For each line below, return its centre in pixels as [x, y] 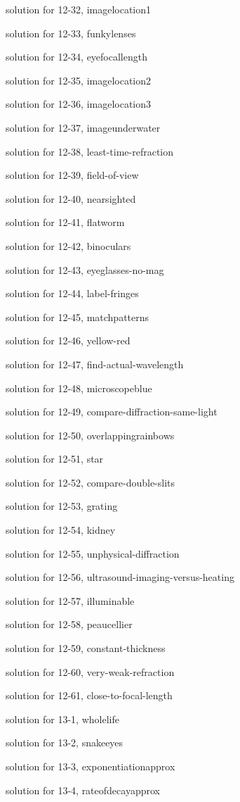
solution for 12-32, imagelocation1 [79, 9]
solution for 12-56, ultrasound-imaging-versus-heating [120, 577]
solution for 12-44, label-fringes [72, 293]
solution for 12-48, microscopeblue [79, 388]
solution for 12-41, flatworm [65, 222]
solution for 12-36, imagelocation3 [79, 104]
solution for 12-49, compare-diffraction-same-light [112, 412]
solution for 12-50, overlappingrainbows [90, 435]
